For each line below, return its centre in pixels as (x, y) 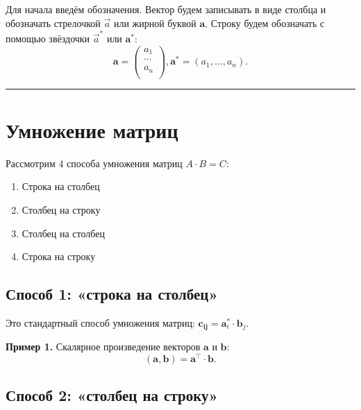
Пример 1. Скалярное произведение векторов (103, 347)
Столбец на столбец (63, 233)
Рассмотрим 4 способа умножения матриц (94, 163)
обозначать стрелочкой (53, 23)
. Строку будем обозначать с (265, 23)
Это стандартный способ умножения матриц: (100, 322)
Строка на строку (59, 256)
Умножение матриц (92, 129)
